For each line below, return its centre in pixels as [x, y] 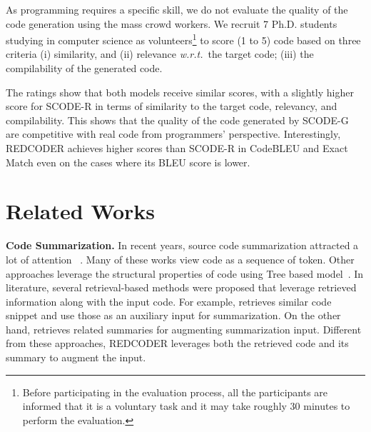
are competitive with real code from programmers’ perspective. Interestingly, [173, 134]
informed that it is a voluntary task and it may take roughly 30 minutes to [186, 406]
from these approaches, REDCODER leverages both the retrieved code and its [177, 343]
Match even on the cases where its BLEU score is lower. [128, 162]
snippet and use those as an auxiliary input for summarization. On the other [173, 315]
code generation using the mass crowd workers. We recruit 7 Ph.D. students [172, 23]
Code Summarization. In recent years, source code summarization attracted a [182, 245]
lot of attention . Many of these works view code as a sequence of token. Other [180, 259]
